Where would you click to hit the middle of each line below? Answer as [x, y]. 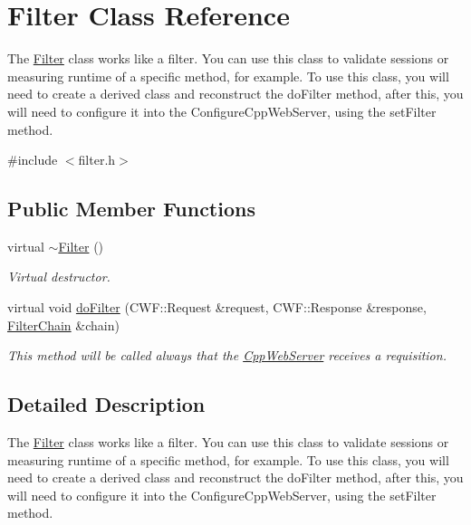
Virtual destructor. [59, 277]
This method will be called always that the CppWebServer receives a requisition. [227, 355]
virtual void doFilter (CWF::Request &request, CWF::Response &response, [217, 307]
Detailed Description [106, 404]
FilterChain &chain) [63, 325]
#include [33, 160]
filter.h [97, 160]
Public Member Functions [131, 209]
